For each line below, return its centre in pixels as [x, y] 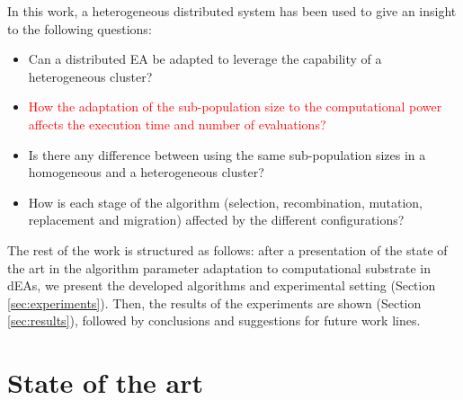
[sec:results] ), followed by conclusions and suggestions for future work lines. [214, 320]
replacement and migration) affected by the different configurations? [216, 220]
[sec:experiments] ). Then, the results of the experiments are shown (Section [214, 302]
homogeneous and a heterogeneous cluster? [146, 172]
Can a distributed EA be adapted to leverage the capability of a [205, 59]
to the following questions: [80, 28]
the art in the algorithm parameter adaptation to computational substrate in [219, 267]
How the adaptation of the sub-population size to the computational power [235, 107]
